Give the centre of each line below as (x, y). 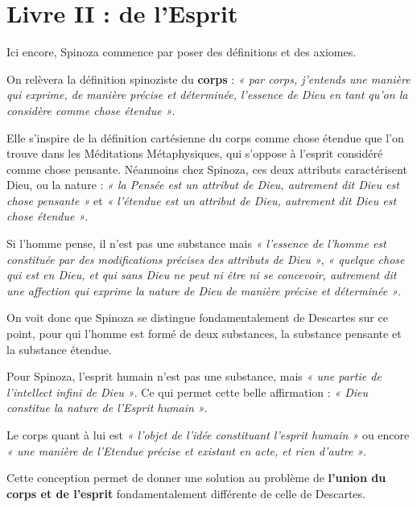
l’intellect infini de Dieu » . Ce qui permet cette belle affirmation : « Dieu (187, 392)
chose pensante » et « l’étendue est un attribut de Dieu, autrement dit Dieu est (202, 200)
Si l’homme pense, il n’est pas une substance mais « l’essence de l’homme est (196, 243)
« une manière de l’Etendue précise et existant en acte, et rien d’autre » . (187, 450)
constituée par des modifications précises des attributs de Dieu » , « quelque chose (206, 259)
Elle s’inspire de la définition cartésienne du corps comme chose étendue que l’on (205, 137)
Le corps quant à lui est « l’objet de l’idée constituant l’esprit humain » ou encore (208, 435)
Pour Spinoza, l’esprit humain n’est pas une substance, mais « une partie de (194, 376)
